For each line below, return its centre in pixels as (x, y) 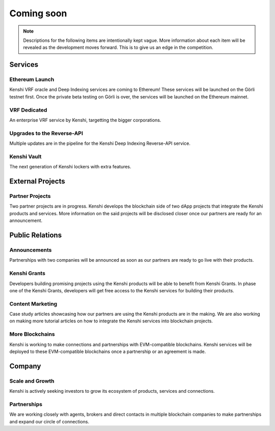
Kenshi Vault (25, 157)
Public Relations (36, 235)
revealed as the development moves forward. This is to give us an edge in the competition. (118, 47)
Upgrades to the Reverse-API (46, 133)
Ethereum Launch (32, 80)
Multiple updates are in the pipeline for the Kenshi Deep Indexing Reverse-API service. (100, 143)
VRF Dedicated (28, 110)
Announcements (31, 250)
